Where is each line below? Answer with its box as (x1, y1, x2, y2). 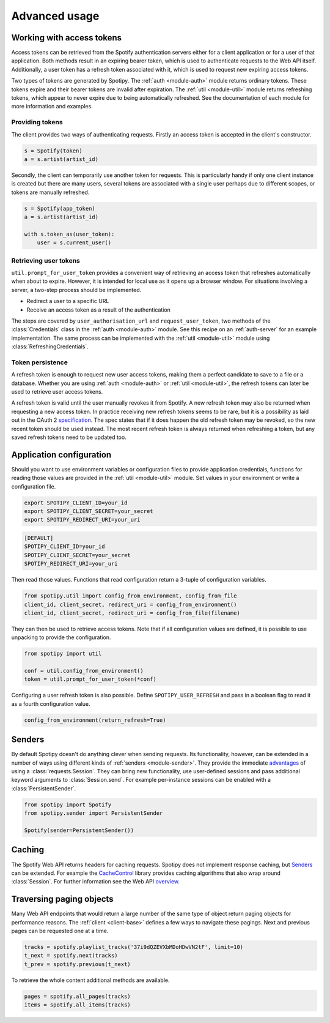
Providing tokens (11, 118, 64, 127)
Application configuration (11, 449, 112, 460)
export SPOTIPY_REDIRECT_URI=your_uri (24, 516, 141, 523)
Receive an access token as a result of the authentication (26, 306, 171, 313)
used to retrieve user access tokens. (11, 388, 103, 395)
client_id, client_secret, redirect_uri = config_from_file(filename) (24, 609, 241, 616)
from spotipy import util (24, 650, 102, 658)
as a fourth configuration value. (11, 700, 91, 707)
